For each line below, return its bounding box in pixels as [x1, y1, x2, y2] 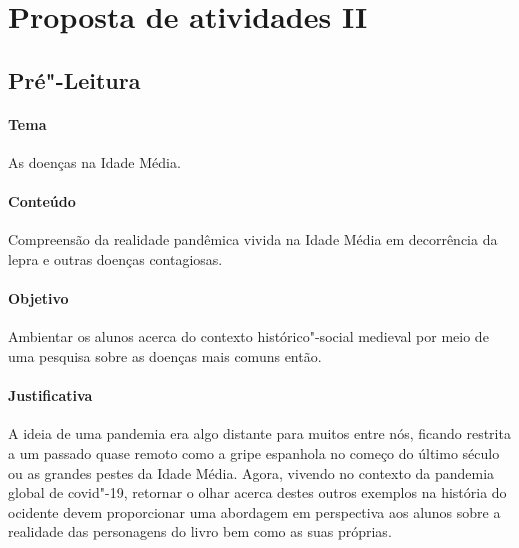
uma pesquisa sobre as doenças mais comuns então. [8, 345, 322, 366]
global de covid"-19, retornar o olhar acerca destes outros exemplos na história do [8, 482, 507, 503]
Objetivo [8, 288, 69, 309]
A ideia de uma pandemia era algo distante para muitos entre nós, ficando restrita [8, 423, 511, 444]
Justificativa [8, 385, 93, 406]
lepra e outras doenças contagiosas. [8, 248, 223, 269]
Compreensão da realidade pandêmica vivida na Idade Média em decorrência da [8, 229, 498, 250]
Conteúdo [8, 191, 76, 212]
